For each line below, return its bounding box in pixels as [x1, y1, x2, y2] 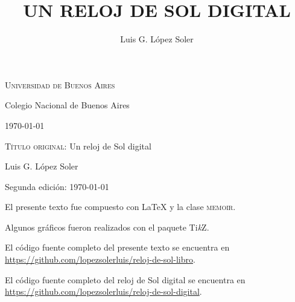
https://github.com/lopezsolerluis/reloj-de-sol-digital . [5, 285, 202, 298]
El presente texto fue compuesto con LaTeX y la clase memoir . [5, 200, 236, 213]
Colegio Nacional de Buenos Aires [5, 99, 130, 111]
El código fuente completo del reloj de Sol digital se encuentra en [5, 273, 246, 286]
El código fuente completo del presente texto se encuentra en [5, 241, 230, 254]
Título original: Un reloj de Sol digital [5, 139, 151, 152]
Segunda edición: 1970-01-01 [5, 180, 109, 192]
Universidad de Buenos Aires [5, 78, 115, 91]
